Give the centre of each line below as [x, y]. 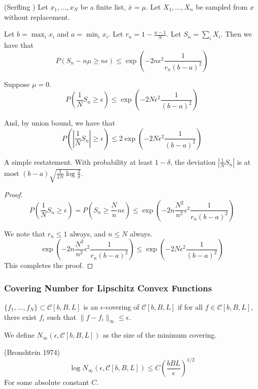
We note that [25, 233]
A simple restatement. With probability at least [78, 161]
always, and [88, 233]
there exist [21, 317]
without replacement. [37, 17]
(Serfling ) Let [26, 7]
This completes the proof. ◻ [49, 265]
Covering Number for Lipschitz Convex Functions [108, 288]
